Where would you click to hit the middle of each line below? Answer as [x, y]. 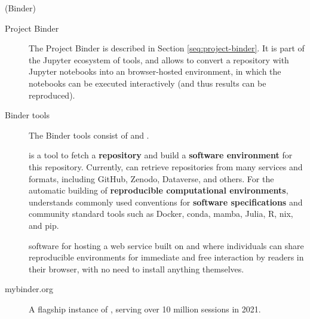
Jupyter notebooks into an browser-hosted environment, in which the [155, 71]
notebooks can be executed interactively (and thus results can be [148, 83]
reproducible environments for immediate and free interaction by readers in [166, 257]
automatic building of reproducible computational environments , [159, 190]
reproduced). [52, 95]
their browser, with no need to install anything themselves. [136, 269]
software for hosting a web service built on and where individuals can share [166, 245]
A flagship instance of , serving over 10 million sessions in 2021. [145, 309]
